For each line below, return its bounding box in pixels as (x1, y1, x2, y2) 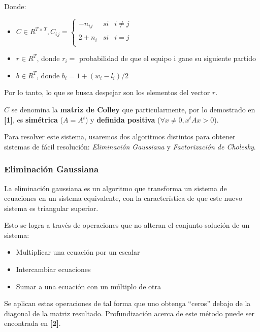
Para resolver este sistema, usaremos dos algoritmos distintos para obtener (4, 131, 236, 142)
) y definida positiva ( (85, 114, 160, 125)
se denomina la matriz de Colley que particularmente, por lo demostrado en (11, 104, 255, 114)
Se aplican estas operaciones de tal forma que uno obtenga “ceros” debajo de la (4, 298, 251, 309)
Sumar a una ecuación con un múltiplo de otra (16, 281, 161, 291)
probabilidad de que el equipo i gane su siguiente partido (79, 53, 256, 64)
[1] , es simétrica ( (4, 114, 63, 125)
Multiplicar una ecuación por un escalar (16, 247, 140, 257)
